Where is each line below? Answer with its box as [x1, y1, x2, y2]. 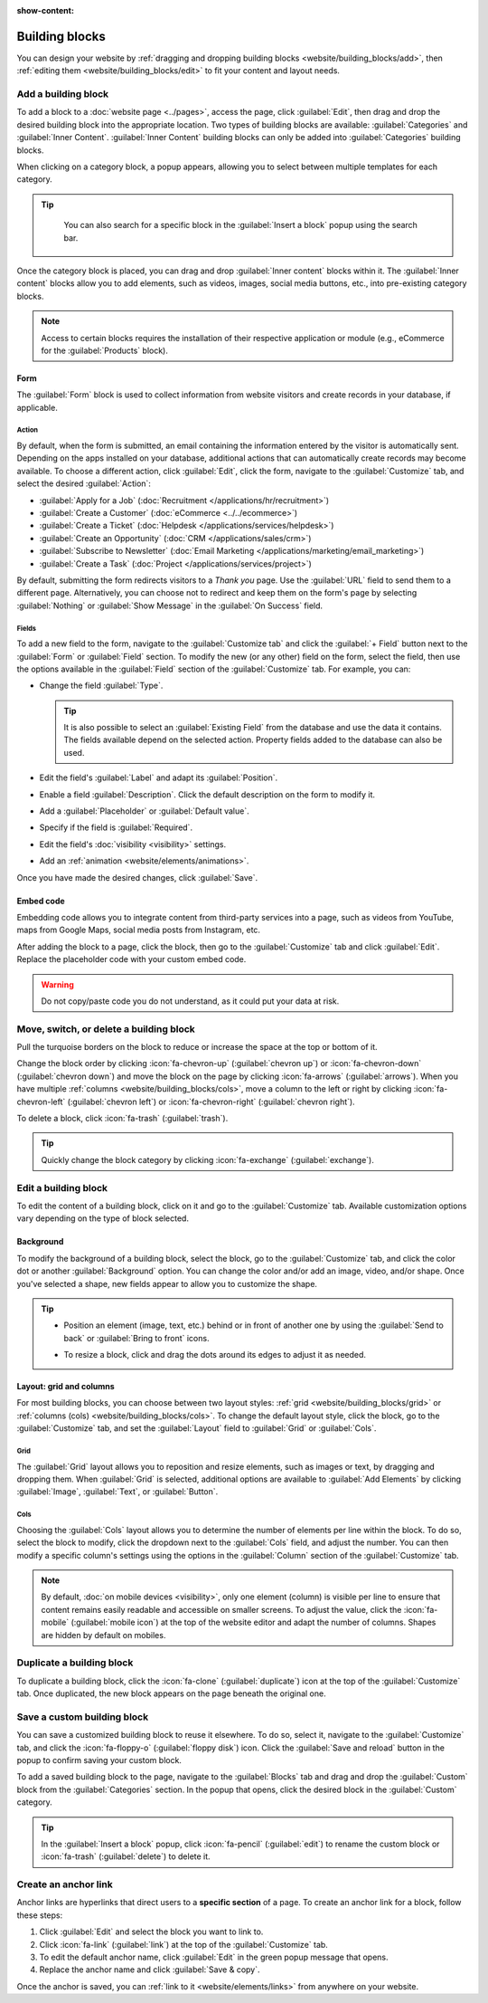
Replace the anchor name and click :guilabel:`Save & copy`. [39, 1964, 261, 1975]
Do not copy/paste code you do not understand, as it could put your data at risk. [41, 996, 340, 1006]
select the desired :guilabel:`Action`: [16, 478, 151, 489]
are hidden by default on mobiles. [41, 1629, 166, 1640]
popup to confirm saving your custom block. [16, 1754, 183, 1765]
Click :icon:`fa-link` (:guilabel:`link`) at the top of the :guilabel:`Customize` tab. [39, 1939, 329, 1950]
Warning [41, 978, 74, 990]
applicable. [16, 402, 58, 413]
